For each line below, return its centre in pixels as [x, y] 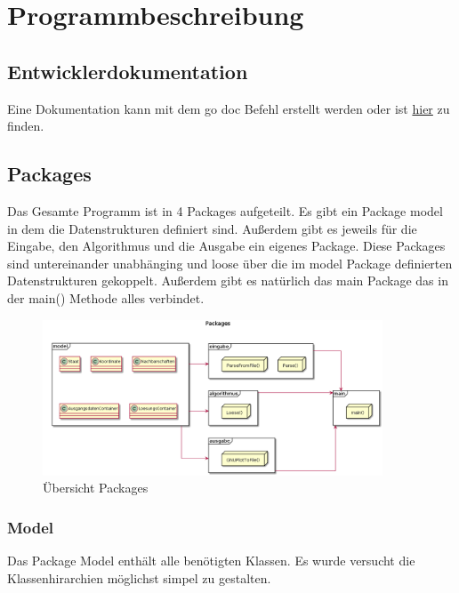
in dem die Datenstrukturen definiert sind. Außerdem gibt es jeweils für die [212, 228]
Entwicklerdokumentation [128, 71]
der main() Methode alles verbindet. [106, 297]
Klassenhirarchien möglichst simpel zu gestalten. [139, 577]
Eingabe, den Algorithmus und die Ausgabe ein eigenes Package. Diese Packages [226, 246]
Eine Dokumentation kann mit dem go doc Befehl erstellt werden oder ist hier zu [229, 108]
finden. [26, 126]
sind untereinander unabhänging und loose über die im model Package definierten [230, 263]
